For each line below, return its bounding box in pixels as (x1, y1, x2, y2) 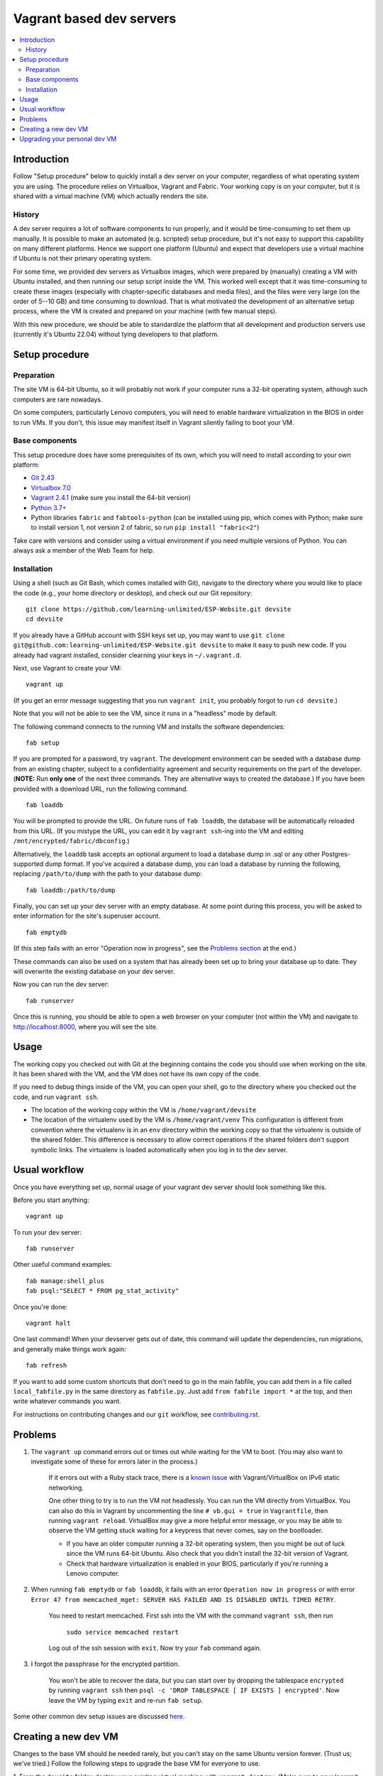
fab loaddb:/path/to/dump (26, 886, 116, 894)
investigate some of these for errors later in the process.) (30, 1457, 198, 1466)
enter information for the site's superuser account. (13, 911, 161, 920)
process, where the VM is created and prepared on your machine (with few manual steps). (13, 307, 277, 315)
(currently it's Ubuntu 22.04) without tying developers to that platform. (13, 330, 219, 339)
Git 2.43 (30, 473, 55, 482)
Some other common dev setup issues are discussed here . (13, 1712, 185, 1721)
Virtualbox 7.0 (30, 483, 71, 492)
